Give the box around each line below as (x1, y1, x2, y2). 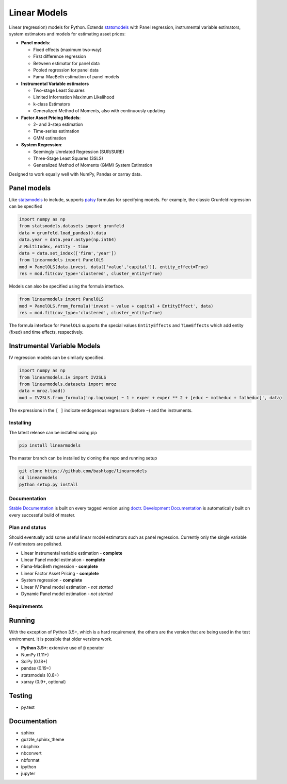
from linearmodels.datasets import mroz (19, 381, 116, 387)
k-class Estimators (33, 101, 70, 107)
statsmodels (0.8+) (21, 672, 59, 678)
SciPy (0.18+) (21, 659, 48, 665)
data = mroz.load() (19, 388, 65, 393)
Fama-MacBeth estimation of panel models (33, 74, 120, 80)
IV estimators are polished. (9, 541, 63, 547)
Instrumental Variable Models (9, 342, 100, 350)
